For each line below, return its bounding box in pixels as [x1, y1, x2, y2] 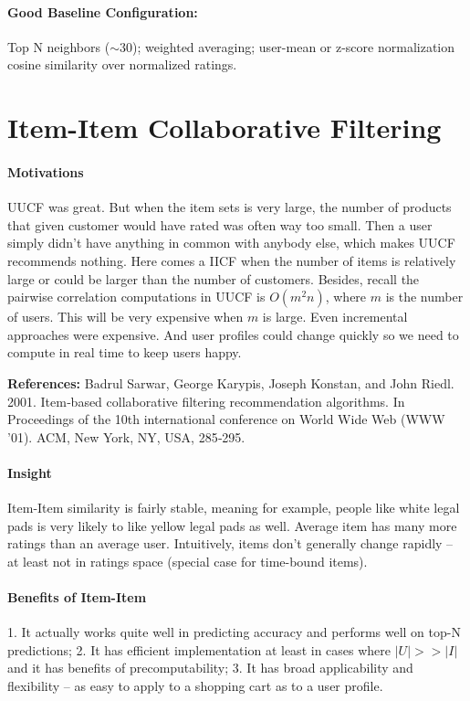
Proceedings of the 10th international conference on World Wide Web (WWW [7, 409, 445, 429]
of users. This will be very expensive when [7, 307, 244, 326]
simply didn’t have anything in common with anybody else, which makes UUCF [7, 233, 455, 252]
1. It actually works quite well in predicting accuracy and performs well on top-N [7, 622, 461, 642]
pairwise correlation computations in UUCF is [7, 287, 266, 306]
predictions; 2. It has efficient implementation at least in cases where [7, 640, 392, 659]
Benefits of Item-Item [7, 588, 147, 607]
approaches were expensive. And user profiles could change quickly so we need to [7, 324, 459, 344]
